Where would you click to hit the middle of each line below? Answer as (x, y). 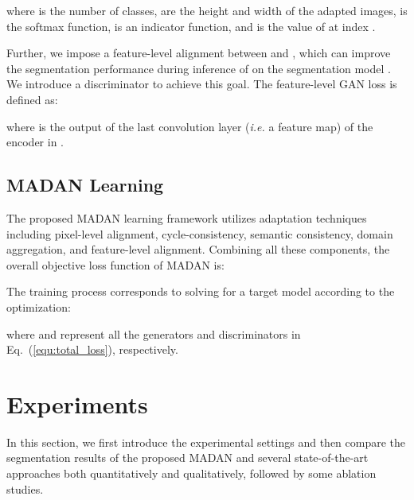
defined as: (32, 99)
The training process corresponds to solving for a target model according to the (201, 291)
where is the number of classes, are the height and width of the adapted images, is (207, 10)
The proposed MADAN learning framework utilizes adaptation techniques (187, 217)
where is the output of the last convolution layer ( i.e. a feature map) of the (190, 126)
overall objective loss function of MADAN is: (115, 264)
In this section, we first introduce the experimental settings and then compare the (206, 442)
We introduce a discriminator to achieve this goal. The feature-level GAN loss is (202, 84)
